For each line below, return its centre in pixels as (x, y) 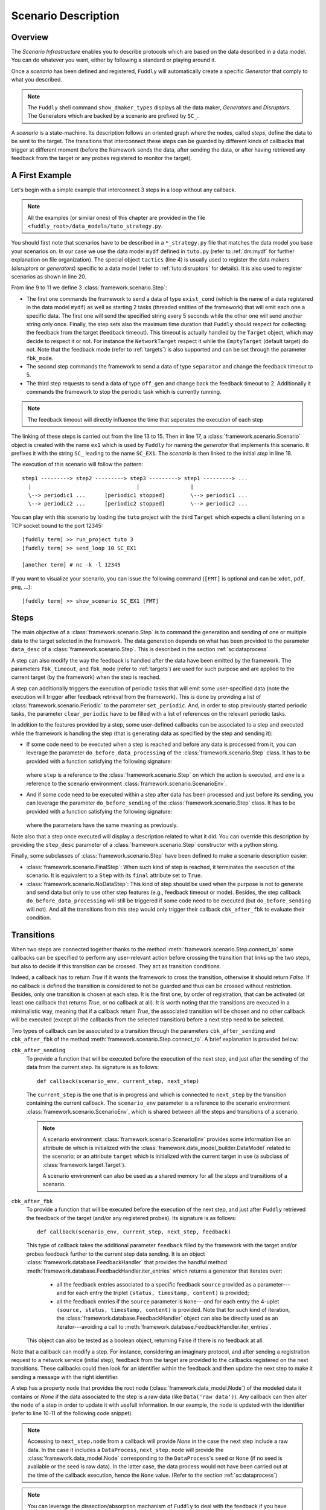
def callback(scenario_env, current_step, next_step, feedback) (134, 1232)
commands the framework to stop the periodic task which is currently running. (124, 392)
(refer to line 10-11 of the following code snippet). (72, 1413)
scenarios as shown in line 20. (49, 277)
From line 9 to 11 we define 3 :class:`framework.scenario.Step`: (89, 288)
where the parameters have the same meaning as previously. (102, 825)
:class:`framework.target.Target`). (84, 1165)
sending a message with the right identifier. (65, 1377)
